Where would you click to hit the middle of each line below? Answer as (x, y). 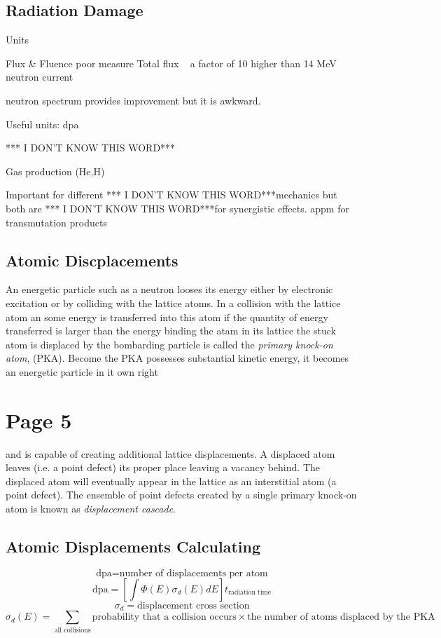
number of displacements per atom (194, 573)
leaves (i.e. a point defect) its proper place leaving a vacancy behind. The (163, 467)
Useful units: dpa (42, 124)
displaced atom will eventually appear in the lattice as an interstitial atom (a (171, 481)
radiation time (250, 593)
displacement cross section (194, 605)
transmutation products (56, 222)
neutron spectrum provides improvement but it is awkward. (133, 100)
